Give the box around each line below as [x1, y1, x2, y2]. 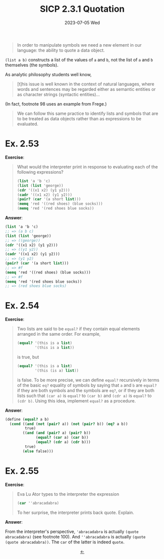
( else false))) [23, 449, 54, 453]
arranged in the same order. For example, [17, 331, 101, 337]
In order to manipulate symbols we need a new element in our [17, 42, 142, 48]
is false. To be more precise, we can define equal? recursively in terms [17, 377, 160, 383]
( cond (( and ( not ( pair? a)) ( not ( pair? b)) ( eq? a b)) [9, 421, 128, 426]
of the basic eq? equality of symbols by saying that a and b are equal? [17, 382, 157, 388]
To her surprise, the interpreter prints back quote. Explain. [17, 509, 135, 515]
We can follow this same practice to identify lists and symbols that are [17, 110, 158, 116]
